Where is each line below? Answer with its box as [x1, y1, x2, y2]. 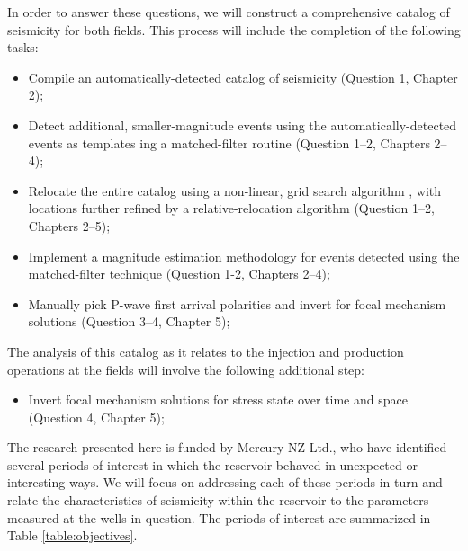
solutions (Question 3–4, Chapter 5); [28, 312, 230, 331]
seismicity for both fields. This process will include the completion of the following [7, 20, 461, 39]
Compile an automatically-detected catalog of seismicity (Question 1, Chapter [28, 67, 458, 86]
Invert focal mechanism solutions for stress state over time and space [28, 390, 408, 409]
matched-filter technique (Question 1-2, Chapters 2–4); [28, 264, 330, 283]
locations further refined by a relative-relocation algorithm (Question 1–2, [28, 199, 435, 218]
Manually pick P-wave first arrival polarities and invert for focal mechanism [28, 294, 446, 313]
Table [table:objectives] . [7, 526, 138, 545]
